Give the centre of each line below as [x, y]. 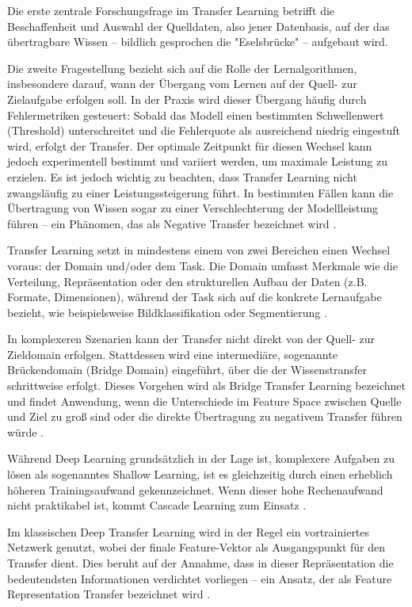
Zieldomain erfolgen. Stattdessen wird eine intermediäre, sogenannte [172, 354]
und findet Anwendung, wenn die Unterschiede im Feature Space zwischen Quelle [204, 401]
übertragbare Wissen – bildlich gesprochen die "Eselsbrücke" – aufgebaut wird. [198, 42]
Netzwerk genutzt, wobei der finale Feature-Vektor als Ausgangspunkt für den [196, 547]
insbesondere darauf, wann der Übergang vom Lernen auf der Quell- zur [182, 84]
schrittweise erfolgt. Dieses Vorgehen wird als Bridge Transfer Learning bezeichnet [206, 386]
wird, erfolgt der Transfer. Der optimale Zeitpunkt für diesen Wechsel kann [190, 145]
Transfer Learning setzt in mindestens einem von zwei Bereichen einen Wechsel [199, 250]
